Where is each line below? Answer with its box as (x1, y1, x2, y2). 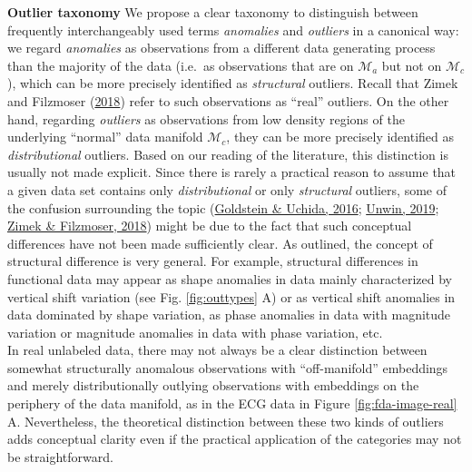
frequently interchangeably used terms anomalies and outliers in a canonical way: (7, 20, 459, 39)
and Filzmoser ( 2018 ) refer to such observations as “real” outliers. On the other (7, 91, 449, 110)
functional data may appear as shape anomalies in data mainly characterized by (7, 269, 452, 288)
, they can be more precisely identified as (226, 127, 455, 146)
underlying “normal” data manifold (7, 127, 203, 146)
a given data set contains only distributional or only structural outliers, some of (7, 180, 447, 199)
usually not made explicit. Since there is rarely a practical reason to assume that (7, 162, 457, 182)
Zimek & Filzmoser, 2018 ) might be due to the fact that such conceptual (7, 216, 412, 235)
